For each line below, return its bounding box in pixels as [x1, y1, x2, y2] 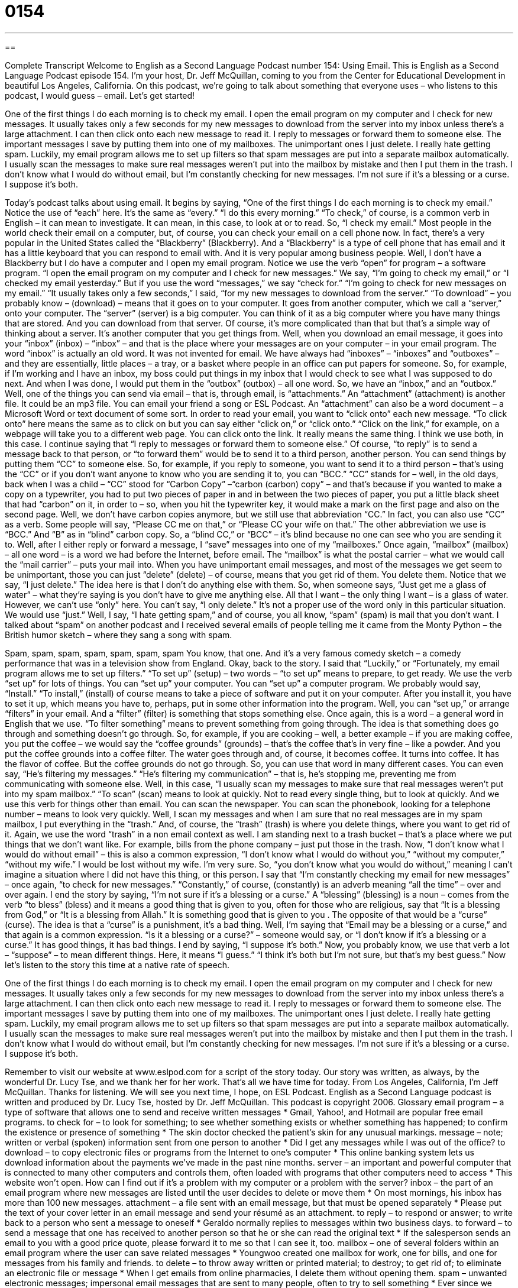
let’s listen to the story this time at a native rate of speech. [5, 959, 229, 970]
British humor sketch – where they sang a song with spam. [5, 629, 232, 640]
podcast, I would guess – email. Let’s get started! [5, 90, 195, 101]
